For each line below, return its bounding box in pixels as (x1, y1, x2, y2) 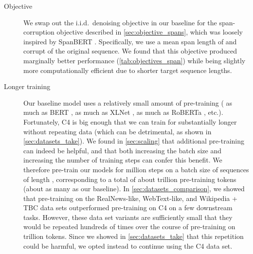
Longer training (4, 81, 51, 91)
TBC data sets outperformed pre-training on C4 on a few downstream (23, 202, 233, 213)
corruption (23, 27, 54, 37)
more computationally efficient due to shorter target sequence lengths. (23, 65, 232, 75)
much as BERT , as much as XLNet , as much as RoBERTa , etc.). (23, 107, 223, 117)
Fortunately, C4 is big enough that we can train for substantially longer (23, 116, 237, 127)
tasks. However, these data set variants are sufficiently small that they (23, 212, 233, 222)
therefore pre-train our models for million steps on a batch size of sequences (23, 164, 249, 174)
